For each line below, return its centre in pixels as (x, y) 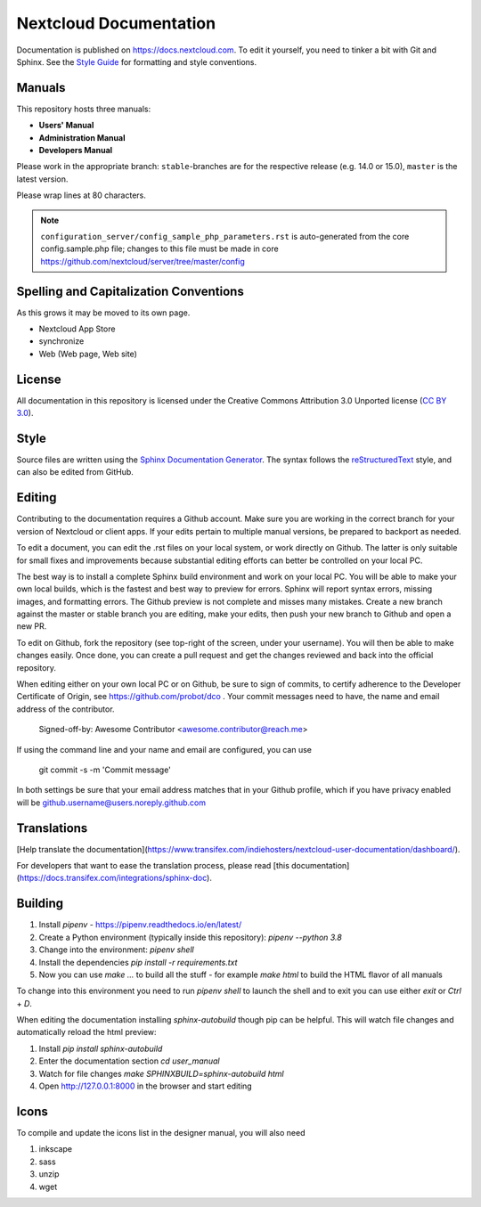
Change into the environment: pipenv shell (117, 950)
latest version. (42, 179)
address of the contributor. (65, 709)
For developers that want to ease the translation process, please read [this (153, 866)
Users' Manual (66, 126)
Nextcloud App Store (77, 329)
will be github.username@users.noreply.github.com (111, 803)
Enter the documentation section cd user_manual (129, 1061)
